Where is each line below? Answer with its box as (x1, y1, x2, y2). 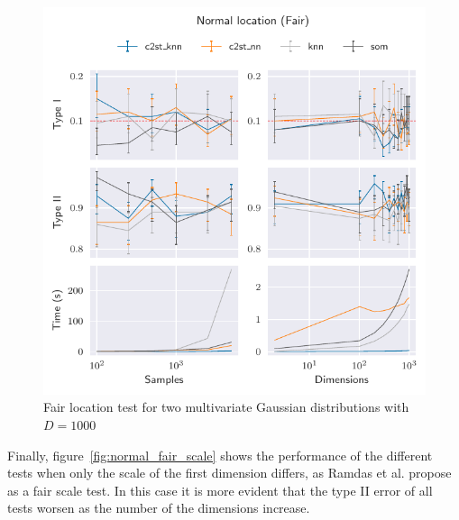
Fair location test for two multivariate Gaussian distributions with (43, 397, 409, 416)
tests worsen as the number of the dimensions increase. (7, 498, 310, 517)
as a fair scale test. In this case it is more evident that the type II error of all (7, 480, 433, 499)
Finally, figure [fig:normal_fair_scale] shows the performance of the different (7, 445, 433, 464)
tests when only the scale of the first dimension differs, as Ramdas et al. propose (7, 463, 452, 482)
